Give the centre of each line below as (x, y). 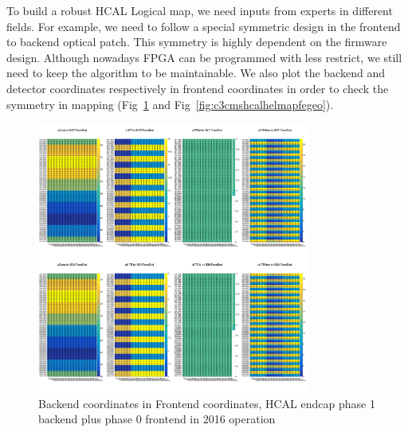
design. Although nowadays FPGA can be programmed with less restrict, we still (204, 57)
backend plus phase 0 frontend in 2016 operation (157, 419)
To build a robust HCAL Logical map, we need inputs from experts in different (200, 10)
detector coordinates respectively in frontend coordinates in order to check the (198, 88)
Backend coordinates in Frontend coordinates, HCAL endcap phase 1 (207, 403)
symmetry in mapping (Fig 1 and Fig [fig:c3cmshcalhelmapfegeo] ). (170, 104)
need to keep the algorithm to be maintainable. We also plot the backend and (196, 73)
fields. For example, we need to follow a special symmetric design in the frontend (204, 26)
